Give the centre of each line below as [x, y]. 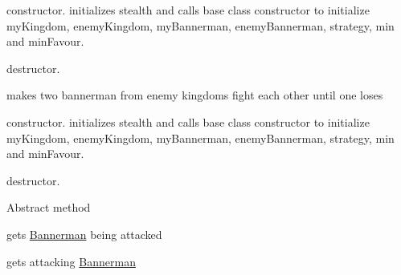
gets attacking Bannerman [71, 261]
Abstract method [49, 207]
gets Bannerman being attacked [84, 234]
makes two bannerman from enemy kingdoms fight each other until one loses [195, 95]
